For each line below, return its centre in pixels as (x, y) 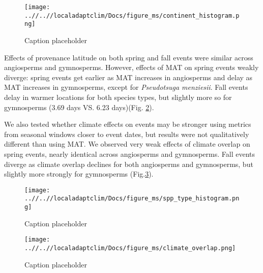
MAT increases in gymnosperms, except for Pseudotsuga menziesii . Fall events (126, 87)
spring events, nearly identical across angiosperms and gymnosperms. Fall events (130, 153)
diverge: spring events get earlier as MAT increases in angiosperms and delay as (128, 77)
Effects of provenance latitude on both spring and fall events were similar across (129, 57)
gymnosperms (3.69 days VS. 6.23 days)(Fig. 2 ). (79, 107)
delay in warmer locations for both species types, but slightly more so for (118, 97)
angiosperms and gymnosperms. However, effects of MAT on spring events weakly (131, 67)
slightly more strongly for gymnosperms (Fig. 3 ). (79, 174)
